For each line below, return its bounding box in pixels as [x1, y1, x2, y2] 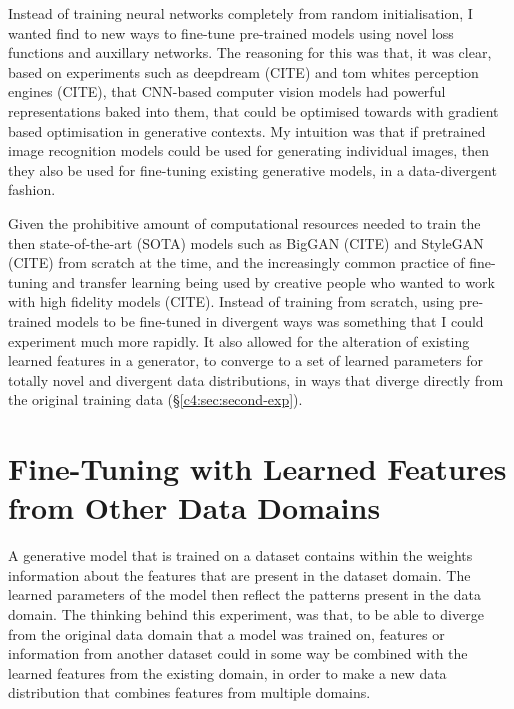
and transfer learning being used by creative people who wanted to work [52, 271, 495, 292]
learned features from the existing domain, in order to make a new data [8, 662, 447, 683]
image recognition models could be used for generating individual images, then [8, 140, 490, 161]
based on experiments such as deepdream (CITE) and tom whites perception [8, 61, 479, 82]
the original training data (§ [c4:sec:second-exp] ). [8, 389, 303, 410]
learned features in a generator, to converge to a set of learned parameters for [8, 350, 483, 371]
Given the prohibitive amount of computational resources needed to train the [8, 212, 481, 233]
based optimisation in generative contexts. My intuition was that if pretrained [8, 120, 486, 141]
